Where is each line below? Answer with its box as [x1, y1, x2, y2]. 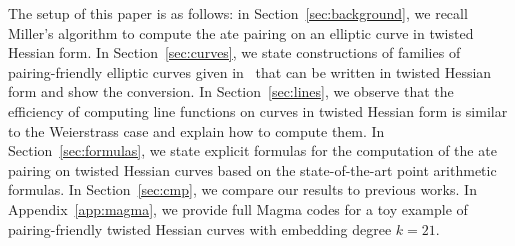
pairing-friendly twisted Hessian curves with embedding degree [8, 218, 392, 239]
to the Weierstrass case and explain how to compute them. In [8, 120, 385, 141]
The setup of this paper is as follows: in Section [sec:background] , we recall [8, 3, 468, 23]
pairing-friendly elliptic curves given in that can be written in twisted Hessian [8, 61, 492, 82]
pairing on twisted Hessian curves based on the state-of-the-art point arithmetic [8, 159, 497, 180]
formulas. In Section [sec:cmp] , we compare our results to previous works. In [8, 179, 477, 200]
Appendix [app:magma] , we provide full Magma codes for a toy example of [8, 198, 468, 219]
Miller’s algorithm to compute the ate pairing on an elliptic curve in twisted [8, 22, 474, 43]
